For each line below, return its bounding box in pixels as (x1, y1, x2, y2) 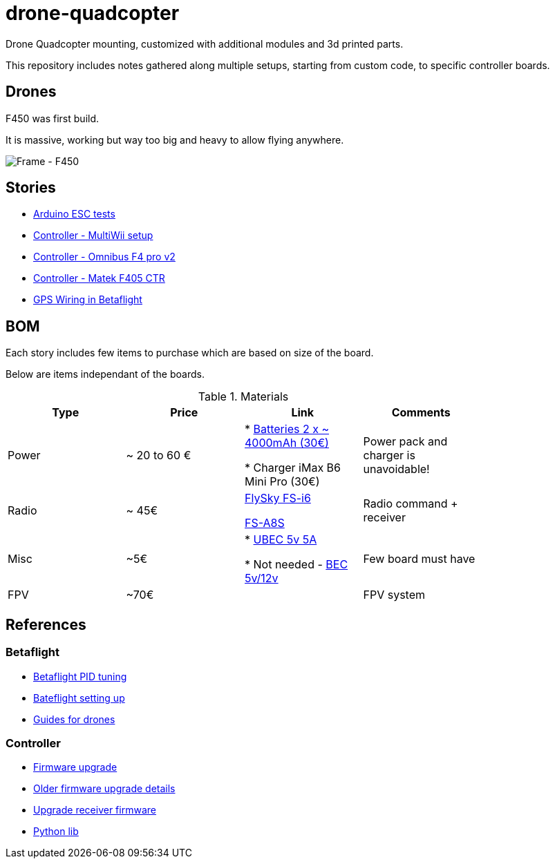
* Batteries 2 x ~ (245, 422, 330, 436)
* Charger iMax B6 (245, 461, 341, 475)
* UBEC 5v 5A (245, 532, 317, 547)
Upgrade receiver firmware (33, 804, 156, 816)
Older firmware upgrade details (33, 783, 176, 795)
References (6, 615, 86, 633)
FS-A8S (245, 516, 285, 530)
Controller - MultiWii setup (33, 229, 153, 242)
